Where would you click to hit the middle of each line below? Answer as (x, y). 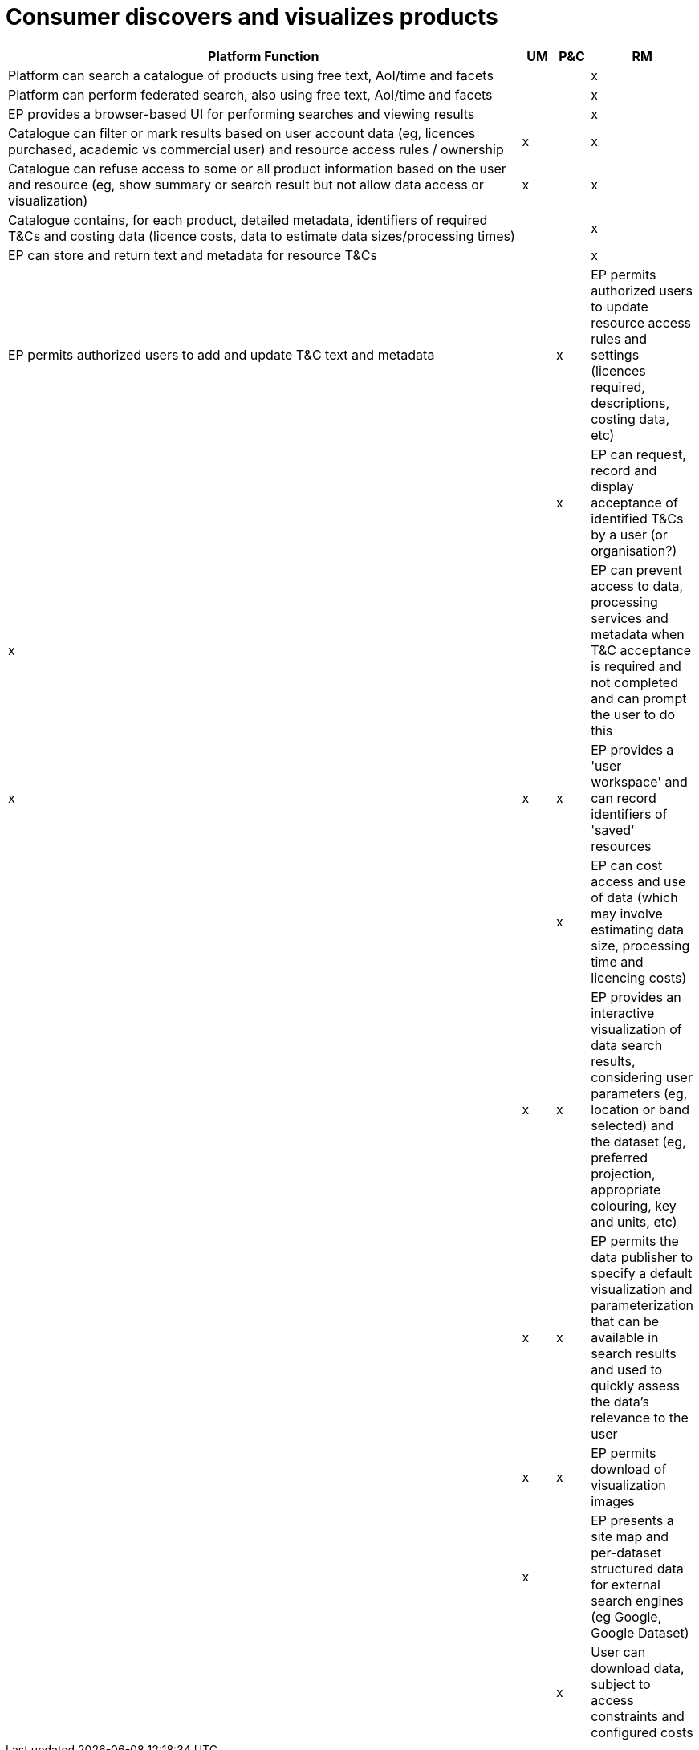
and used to (627, 1369)
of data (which (634, 897)
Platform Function (264, 56)
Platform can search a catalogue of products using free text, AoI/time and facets (251, 75)
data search (627, 1045)
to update (620, 306)
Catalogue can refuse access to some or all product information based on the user (257, 168)
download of (629, 1469)
